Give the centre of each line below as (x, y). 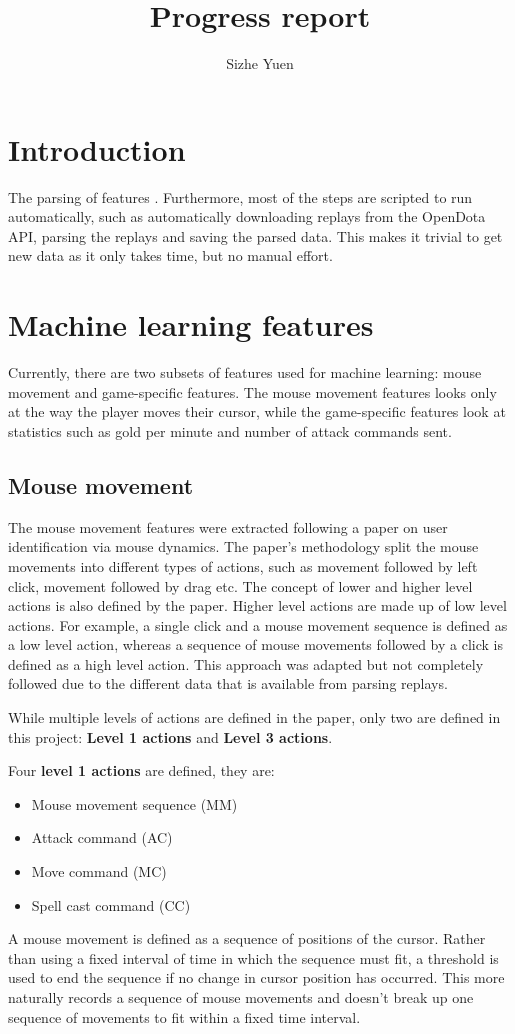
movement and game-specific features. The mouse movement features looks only (252, 391)
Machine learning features (191, 324)
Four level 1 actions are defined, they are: (141, 770)
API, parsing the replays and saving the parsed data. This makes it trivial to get (255, 235)
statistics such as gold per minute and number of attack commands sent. (230, 430)
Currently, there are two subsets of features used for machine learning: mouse (245, 372)
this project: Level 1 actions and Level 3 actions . (170, 736)
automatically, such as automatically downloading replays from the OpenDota (247, 216)
